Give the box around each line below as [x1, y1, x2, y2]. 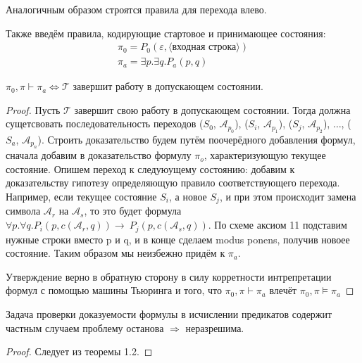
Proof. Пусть [6, 102, 61, 117]
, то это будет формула [84, 203, 182, 218]
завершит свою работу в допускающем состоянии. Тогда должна [74, 102, 351, 117]
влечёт [269, 283, 297, 298]
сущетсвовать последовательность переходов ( [6, 116, 204, 131]
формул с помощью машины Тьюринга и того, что [6, 283, 222, 298]
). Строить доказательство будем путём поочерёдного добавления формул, [37, 132, 356, 146]
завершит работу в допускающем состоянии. [73, 79, 263, 94]
